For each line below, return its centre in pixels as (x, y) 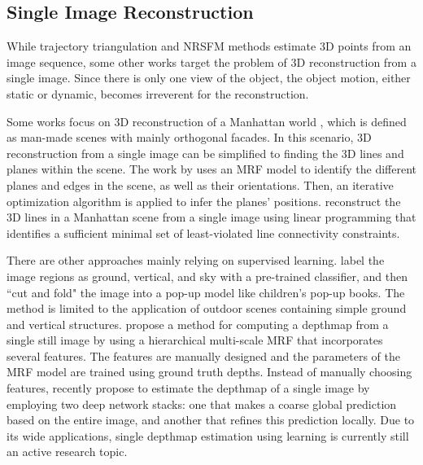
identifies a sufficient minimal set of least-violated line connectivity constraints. (203, 232)
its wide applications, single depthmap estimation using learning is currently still (208, 435)
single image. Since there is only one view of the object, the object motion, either (209, 78)
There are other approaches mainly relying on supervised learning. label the (196, 260)
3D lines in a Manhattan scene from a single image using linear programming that (211, 217)
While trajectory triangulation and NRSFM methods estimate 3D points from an (209, 46)
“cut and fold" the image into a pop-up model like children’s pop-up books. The (206, 292)
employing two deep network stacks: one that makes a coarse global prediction (202, 404)
